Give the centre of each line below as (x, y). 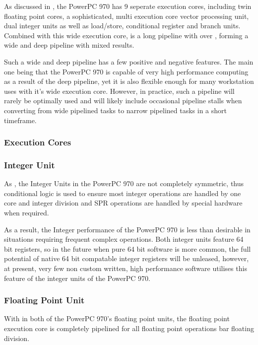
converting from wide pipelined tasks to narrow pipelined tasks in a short (115, 110)
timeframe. (20, 120)
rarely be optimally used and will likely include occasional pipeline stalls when (123, 101)
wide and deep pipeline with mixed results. (69, 45)
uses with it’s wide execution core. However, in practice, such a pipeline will (119, 91)
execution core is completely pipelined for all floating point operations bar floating (129, 328)
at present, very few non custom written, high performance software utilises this (126, 268)
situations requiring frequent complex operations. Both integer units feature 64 (124, 239)
